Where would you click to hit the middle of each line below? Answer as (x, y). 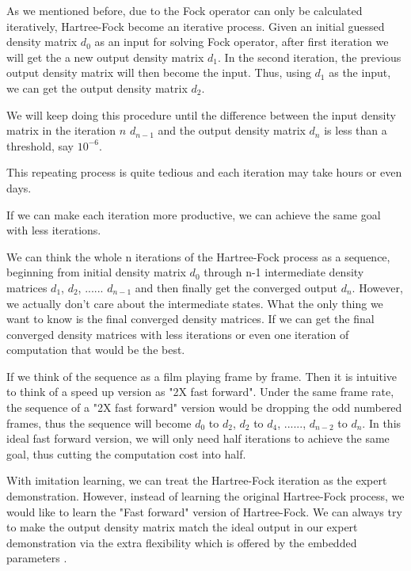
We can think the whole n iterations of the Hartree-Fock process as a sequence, (198, 256)
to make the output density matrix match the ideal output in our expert (182, 527)
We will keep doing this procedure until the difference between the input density (201, 114)
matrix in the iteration (61, 130)
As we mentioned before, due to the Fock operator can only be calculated (185, 10)
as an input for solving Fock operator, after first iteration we (242, 42)
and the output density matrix (232, 130)
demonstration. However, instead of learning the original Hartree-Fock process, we (205, 496)
